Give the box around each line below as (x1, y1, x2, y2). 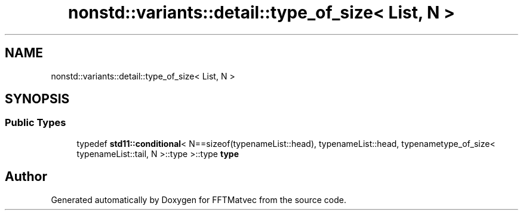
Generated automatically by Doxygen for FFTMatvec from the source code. (51, 194, 347, 205)
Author (5, 169, 47, 185)
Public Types (5, 116, 66, 129)
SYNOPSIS (5, 91, 70, 107)
